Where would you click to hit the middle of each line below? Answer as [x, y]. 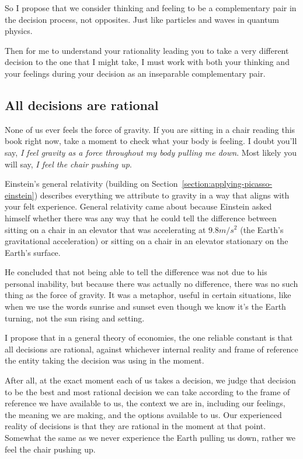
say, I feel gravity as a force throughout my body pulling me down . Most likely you [151, 152]
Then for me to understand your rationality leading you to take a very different [147, 50]
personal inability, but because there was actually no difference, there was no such [151, 283]
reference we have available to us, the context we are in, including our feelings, [145, 403]
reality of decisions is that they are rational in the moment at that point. [135, 426]
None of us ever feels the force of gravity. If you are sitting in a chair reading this [150, 129]
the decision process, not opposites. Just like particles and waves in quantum [142, 19]
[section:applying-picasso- [227, 184]
